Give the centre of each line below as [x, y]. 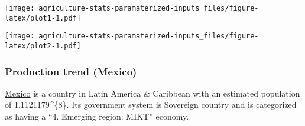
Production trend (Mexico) [71, 71]
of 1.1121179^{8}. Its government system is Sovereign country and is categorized [151, 105]
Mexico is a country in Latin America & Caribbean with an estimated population [152, 93]
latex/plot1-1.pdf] [43, 18]
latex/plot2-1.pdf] [43, 46]
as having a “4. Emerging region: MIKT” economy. [97, 116]
